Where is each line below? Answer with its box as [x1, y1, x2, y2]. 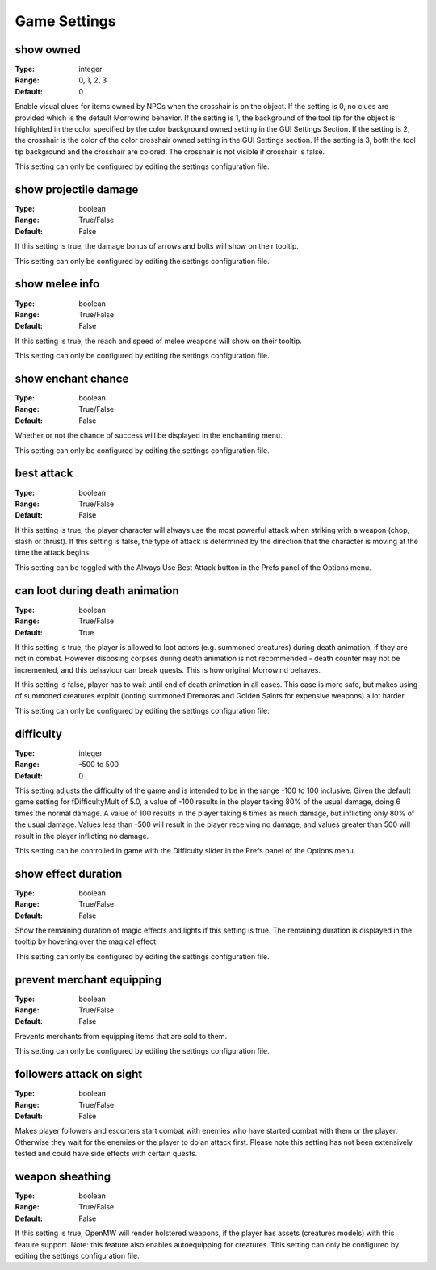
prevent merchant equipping [15, 973, 161, 987]
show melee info [15, 277, 100, 291]
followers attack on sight [15, 1067, 143, 1081]
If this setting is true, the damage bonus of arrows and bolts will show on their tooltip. [15, 241, 299, 251]
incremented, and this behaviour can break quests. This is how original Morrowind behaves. [15, 664, 321, 674]
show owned [15, 43, 81, 57]
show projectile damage [15, 182, 139, 196]
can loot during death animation [15, 584, 179, 597]
